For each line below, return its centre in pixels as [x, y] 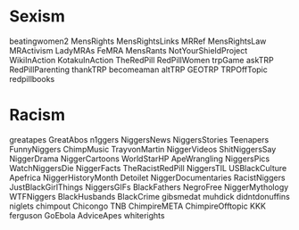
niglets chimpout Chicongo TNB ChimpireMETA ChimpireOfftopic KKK [137, 206]
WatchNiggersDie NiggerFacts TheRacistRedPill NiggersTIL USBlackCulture [148, 168]
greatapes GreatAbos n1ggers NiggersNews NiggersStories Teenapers [139, 139]
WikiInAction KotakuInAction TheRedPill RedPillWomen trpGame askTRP [141, 60]
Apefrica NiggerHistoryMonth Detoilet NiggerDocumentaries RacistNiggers [147, 177]
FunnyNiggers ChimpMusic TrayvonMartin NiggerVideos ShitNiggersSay [143, 149]
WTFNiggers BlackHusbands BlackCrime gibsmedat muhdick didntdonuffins [149, 196]
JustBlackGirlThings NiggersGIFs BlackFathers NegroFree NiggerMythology [149, 187]
